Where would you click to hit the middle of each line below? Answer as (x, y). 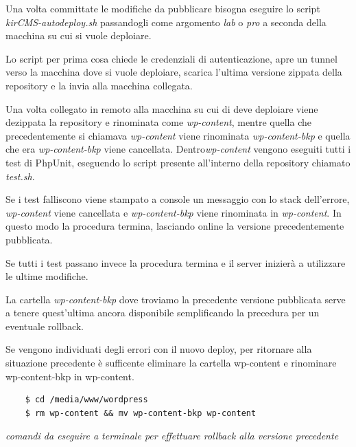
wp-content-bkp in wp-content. (70, 376)
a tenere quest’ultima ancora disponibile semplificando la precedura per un (163, 313)
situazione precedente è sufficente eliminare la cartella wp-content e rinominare (171, 363)
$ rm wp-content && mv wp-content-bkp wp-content (141, 413)
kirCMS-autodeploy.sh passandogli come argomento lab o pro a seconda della (166, 22)
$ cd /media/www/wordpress (86, 400)
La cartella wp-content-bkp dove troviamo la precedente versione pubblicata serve (176, 299)
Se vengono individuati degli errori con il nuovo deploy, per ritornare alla (159, 349)
